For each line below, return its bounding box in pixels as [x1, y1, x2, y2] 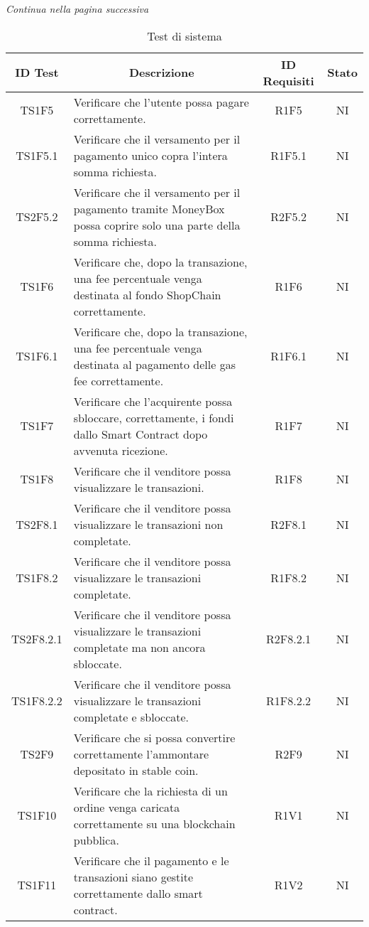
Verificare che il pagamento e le [73, 852, 229, 869]
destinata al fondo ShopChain [73, 286, 221, 303]
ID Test [15, 64, 59, 81]
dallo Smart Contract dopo [73, 425, 208, 442]
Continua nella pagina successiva [6, 1, 149, 16]
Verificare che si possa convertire [73, 729, 236, 746]
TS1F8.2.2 [11, 692, 62, 709]
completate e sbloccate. [73, 708, 189, 725]
